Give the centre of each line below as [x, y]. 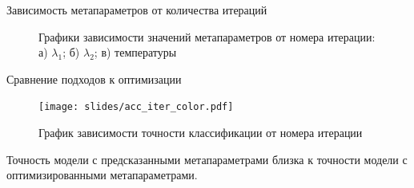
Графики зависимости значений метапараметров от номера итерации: [207, 36]
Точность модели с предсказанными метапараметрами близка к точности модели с [207, 159]
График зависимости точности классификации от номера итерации [201, 133]
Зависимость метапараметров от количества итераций [137, 10]
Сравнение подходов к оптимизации [94, 78]
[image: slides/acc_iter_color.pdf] [136, 107]
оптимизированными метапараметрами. [102, 175]
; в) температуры [135, 52]
